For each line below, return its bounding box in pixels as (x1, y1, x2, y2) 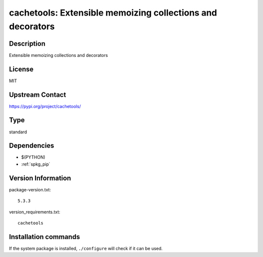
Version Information (9, 174, 71, 182)
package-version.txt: (9, 186, 51, 192)
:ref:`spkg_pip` (21, 161, 51, 167)
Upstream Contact (9, 91, 66, 99)
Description (9, 39, 46, 48)
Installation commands (9, 233, 80, 241)
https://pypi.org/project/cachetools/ (9, 103, 81, 109)
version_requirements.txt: (9, 209, 60, 215)
